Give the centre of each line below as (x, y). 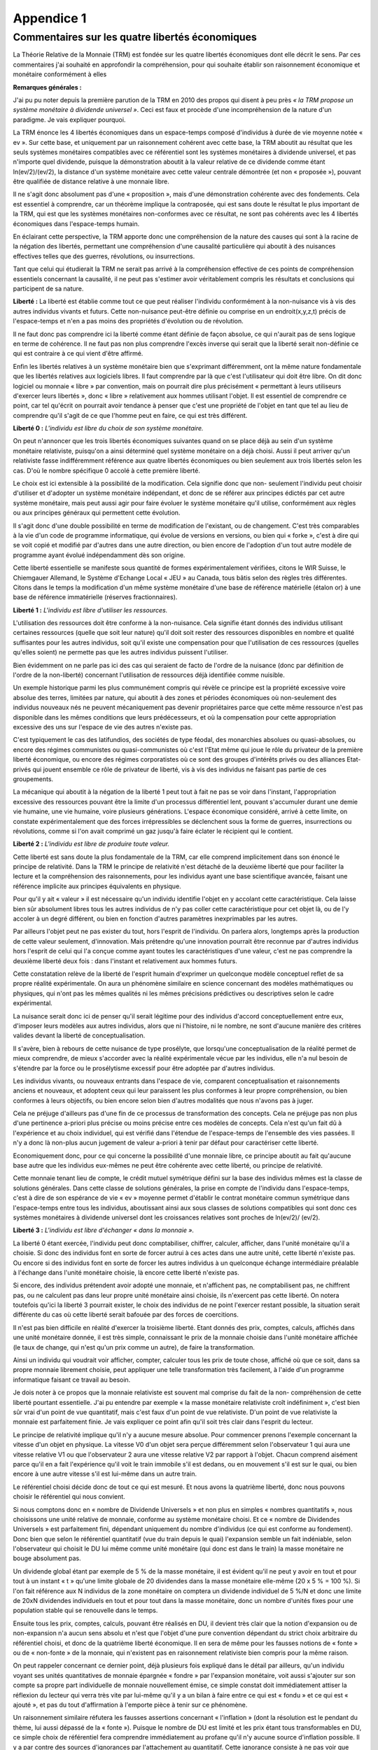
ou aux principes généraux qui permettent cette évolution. (97, 513)
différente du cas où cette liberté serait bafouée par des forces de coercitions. (126, 1315)
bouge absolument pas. (47, 1558)
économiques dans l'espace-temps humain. (76, 223)
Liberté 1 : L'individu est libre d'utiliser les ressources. (90, 610)
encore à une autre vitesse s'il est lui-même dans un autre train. (105, 1474)
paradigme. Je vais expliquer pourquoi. (69, 120)
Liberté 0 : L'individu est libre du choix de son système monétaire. (108, 428)
